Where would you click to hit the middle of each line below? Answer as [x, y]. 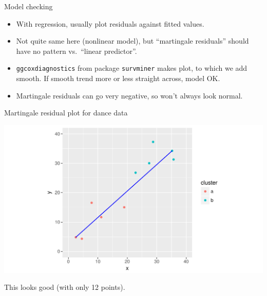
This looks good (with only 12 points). [65, 287]
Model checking [28, 6]
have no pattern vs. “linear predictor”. [77, 51]
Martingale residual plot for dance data [66, 113]
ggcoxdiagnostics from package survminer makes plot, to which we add [132, 68]
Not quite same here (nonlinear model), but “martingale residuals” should [132, 41]
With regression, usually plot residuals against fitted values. [110, 23]
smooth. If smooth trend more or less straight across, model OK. [118, 78]
